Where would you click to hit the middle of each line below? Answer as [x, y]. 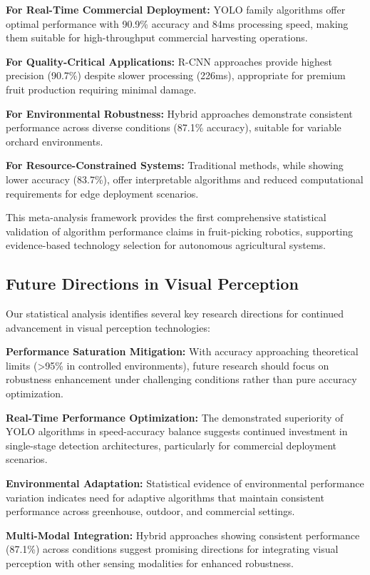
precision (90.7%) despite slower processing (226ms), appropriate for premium [176, 75]
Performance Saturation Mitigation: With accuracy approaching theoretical [182, 351]
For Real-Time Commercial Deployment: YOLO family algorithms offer [176, 9]
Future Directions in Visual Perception [152, 284]
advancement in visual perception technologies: [108, 327]
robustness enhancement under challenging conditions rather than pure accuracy [181, 379]
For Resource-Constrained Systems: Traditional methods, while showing [175, 165]
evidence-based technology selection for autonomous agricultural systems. [166, 245]
